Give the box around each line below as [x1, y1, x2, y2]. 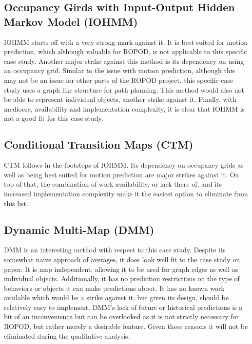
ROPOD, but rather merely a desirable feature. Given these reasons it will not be [4, 321, 248, 331]
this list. [4, 198, 28, 208]
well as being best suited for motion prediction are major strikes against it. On [4, 169, 239, 179]
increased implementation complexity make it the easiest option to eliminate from [4, 188, 248, 198]
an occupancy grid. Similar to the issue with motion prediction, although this [4, 65, 235, 76]
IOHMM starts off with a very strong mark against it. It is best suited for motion [4, 37, 248, 47]
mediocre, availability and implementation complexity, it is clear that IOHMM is [4, 103, 245, 114]
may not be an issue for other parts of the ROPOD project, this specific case [4, 75, 233, 85]
